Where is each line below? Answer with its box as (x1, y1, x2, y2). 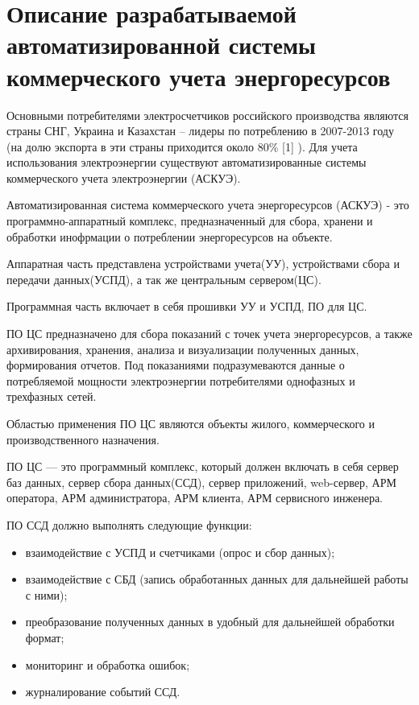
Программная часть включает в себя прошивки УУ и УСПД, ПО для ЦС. (6, 298, 367, 315)
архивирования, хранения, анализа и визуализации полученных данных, (6, 340, 359, 357)
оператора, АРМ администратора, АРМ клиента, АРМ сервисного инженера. (6, 489, 384, 506)
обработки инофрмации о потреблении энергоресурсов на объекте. (6, 228, 333, 245)
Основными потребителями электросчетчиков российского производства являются (6, 106, 409, 123)
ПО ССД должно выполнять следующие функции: (6, 516, 252, 533)
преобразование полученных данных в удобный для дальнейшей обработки (25, 613, 395, 630)
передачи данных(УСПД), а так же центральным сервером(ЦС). (6, 270, 322, 287)
